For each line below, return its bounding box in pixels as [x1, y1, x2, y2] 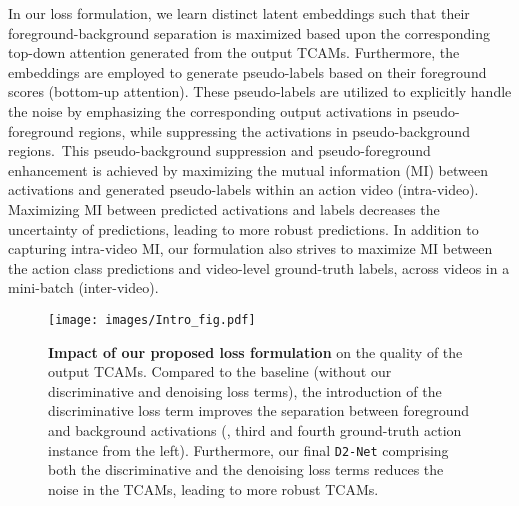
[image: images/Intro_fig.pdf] [48, 312, 256, 327]
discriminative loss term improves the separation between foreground [48, 400, 469, 421]
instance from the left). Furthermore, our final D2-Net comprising [48, 439, 449, 460]
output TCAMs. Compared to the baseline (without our [48, 361, 392, 382]
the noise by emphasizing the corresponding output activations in [8, 100, 409, 121]
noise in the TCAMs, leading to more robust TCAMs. [48, 478, 379, 499]
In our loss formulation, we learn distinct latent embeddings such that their [8, 3, 470, 23]
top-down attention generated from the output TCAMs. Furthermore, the [8, 42, 460, 63]
